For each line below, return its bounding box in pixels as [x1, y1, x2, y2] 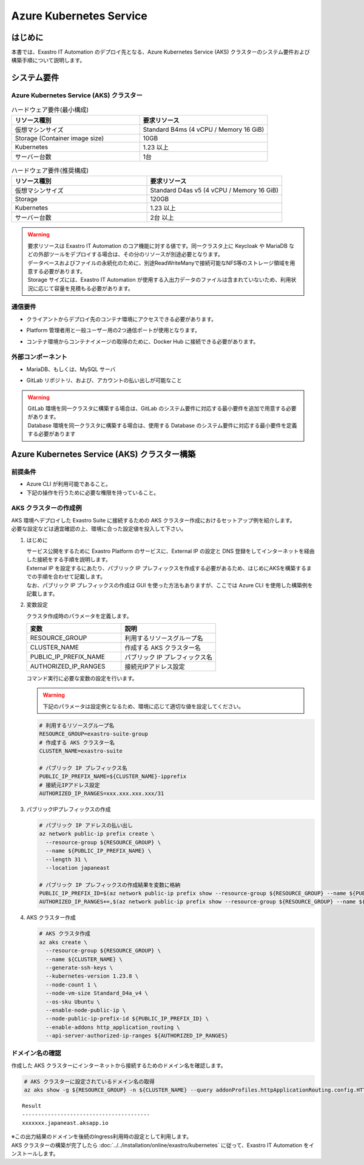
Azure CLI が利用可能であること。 [26, 480, 112, 488]
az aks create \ [39, 938, 88, 946]
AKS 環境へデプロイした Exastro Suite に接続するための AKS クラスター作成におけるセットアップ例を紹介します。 [11, 516, 295, 524]
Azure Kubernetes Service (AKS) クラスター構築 [11, 449, 196, 459]
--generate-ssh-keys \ [45, 965, 113, 971]
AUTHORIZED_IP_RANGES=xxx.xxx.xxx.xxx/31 [39, 790, 164, 797]
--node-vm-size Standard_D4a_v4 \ [45, 990, 149, 997]
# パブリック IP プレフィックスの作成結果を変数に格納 [39, 881, 181, 888]
